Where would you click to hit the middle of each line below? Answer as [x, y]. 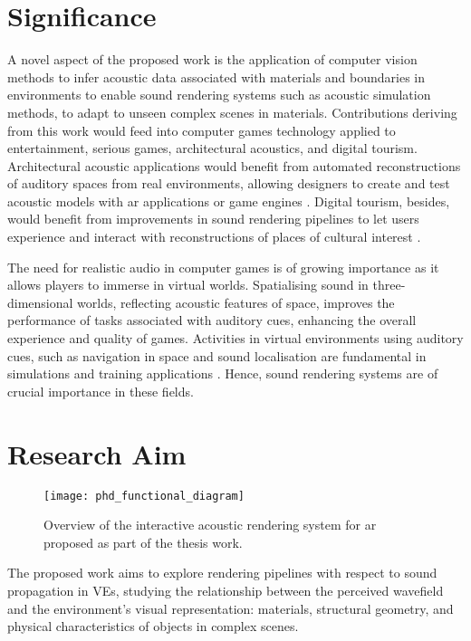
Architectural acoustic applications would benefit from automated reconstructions [234, 165]
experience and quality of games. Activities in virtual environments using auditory [235, 338]
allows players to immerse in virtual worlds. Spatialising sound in [188, 285]
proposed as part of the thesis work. [143, 542]
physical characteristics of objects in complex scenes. [153, 626]
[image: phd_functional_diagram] [144, 496]
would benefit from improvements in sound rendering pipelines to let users [213, 219]
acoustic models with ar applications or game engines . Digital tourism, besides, [229, 201]
